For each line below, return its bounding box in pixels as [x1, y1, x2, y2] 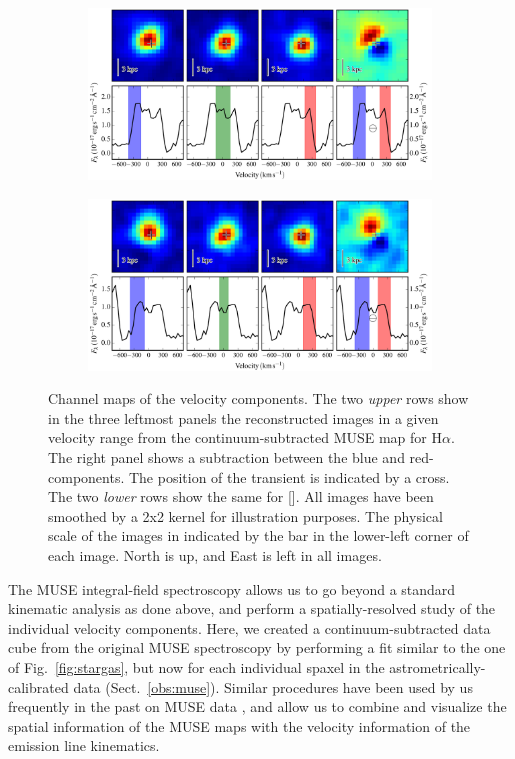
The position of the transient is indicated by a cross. [128, 466, 450, 487]
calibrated [8, 676, 69, 697]
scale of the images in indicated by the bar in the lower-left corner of [48, 525, 469, 546]
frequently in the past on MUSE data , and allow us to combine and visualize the [8, 696, 507, 717]
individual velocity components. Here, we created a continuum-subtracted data [8, 617, 491, 638]
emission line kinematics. [8, 735, 160, 756]
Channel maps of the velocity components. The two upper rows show [48, 388, 469, 409]
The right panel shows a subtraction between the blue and [48, 446, 405, 467]
